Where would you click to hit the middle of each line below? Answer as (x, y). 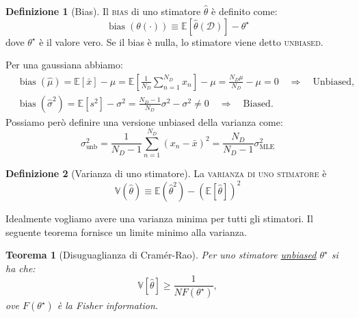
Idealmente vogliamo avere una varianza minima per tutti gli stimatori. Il (159, 218)
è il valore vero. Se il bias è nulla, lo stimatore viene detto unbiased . (181, 41)
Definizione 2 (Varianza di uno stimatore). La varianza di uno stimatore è (166, 173)
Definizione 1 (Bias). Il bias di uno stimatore (103, 11)
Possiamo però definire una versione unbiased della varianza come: (144, 121)
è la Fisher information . (108, 305)
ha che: (21, 268)
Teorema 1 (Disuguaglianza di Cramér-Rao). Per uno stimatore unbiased (161, 255)
